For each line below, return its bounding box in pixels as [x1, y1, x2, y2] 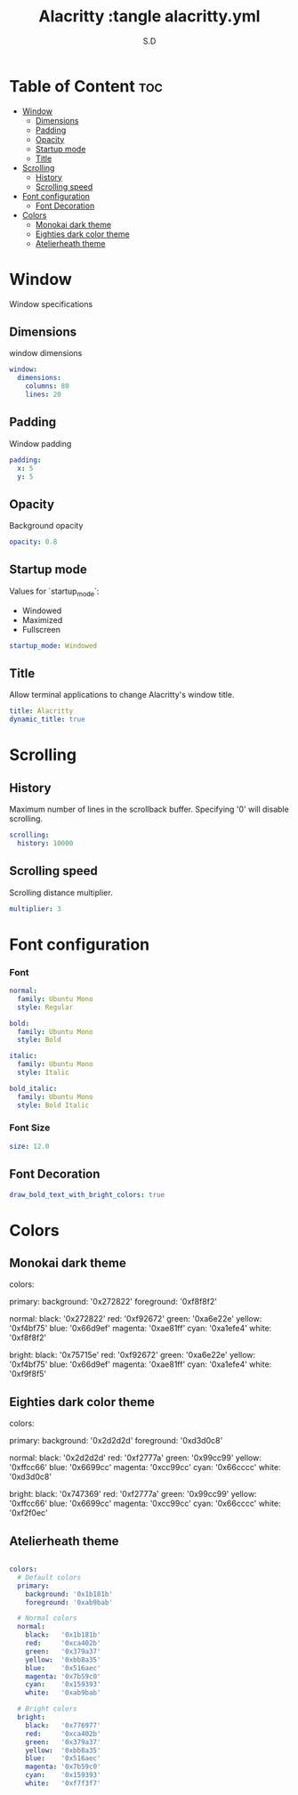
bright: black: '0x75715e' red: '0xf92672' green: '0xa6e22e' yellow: [9, 1350, 256, 1361]
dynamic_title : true [9, 715, 86, 724]
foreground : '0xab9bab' [25, 1597, 114, 1607]
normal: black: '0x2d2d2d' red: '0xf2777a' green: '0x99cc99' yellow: [9, 1452, 262, 1463]
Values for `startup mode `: [9, 586, 100, 598]
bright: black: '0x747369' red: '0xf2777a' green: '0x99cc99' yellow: [9, 1489, 257, 1500]
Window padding [9, 438, 72, 449]
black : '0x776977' [25, 1720, 101, 1730]
